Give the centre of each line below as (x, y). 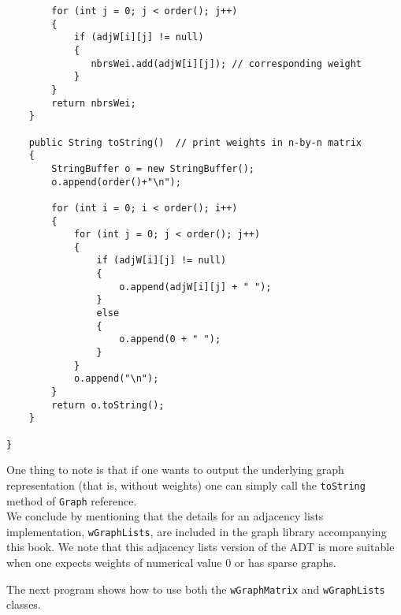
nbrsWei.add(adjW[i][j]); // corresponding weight (226, 63)
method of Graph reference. (72, 500)
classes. (24, 604)
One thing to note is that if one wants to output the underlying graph (175, 470)
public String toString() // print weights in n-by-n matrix (195, 142)
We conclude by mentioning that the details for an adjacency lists (165, 516)
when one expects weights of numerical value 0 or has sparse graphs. (171, 563)
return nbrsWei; (94, 103)
